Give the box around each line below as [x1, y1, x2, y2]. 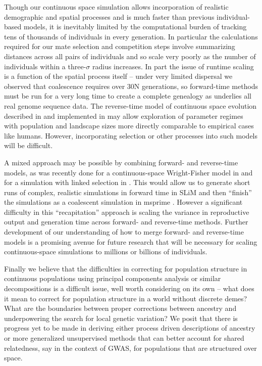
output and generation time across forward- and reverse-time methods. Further [4, 216, 248, 227]
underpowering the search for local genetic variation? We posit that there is [4, 312, 238, 323]
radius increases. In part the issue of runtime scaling [92, 61, 254, 71]
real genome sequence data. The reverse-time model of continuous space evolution [4, 100, 257, 111]
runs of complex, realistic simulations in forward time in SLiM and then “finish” [4, 187, 252, 197]
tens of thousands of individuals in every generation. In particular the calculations [4, 31, 258, 41]
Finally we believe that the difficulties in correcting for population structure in [4, 263, 247, 273]
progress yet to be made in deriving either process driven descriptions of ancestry [4, 323, 255, 333]
